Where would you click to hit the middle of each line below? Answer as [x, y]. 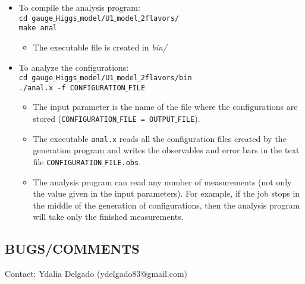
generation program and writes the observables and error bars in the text [166, 150]
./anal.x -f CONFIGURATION [72, 88]
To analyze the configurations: [74, 67]
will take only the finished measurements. [108, 217]
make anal [38, 28]
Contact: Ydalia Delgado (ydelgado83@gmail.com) [96, 274]
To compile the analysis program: [79, 7]
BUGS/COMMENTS [72, 249]
